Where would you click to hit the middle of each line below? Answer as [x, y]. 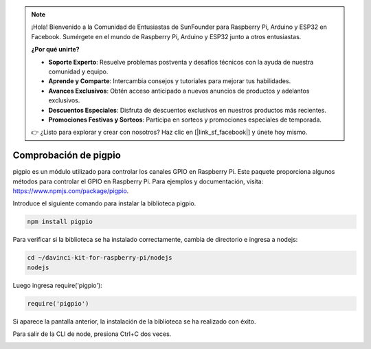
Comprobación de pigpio [67, 156]
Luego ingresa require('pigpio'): [57, 285]
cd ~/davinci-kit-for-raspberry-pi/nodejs [100, 258]
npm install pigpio [60, 222]
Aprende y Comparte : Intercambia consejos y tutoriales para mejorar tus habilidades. [170, 81]
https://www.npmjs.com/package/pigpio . [71, 191]
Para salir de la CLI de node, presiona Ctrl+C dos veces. [92, 334]
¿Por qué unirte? [55, 49]
